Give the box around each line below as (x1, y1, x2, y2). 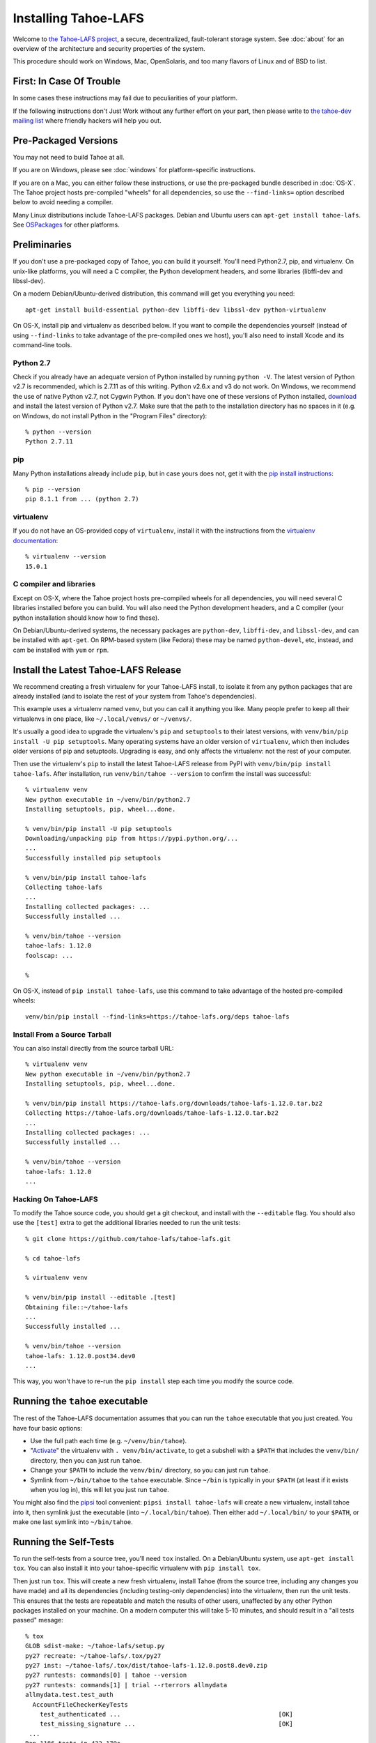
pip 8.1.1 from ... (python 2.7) (25, 495, 139, 503)
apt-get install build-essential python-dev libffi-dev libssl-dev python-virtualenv (25, 305, 327, 314)
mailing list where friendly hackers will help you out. (13, 116, 162, 125)
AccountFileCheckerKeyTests (32, 1700, 129, 1708)
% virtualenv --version (25, 553, 107, 561)
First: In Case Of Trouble (13, 75, 121, 87)
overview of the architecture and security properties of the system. (13, 44, 205, 52)
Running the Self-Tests (13, 1536, 115, 1548)
